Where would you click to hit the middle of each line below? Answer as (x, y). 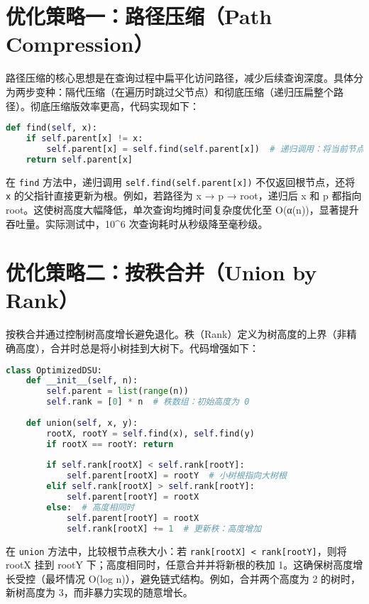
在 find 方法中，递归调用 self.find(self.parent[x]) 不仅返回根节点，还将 (181, 181)
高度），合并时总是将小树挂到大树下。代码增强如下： (137, 348)
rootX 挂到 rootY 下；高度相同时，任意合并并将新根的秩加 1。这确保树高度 (180, 565)
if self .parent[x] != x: (84, 138)
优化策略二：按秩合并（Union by (161, 272)
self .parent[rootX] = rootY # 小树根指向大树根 (176, 476)
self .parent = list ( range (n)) (117, 391)
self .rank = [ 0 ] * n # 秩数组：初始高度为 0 (148, 402)
